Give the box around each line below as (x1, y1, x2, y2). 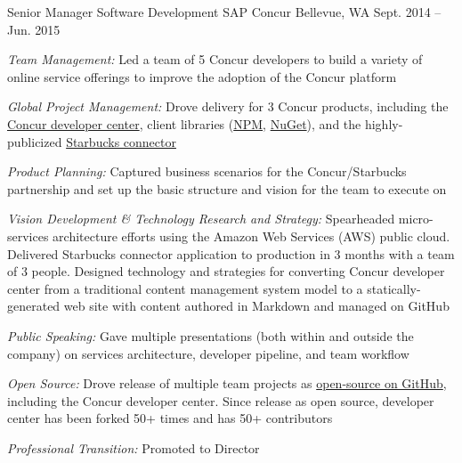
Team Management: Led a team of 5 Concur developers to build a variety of (7, 50, 423, 69)
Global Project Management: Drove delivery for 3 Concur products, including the (7, 97, 449, 116)
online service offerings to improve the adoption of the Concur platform (7, 67, 397, 85)
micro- (398, 209, 434, 228)
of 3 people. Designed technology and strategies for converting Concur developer (7, 262, 445, 280)
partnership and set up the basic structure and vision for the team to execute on (7, 179, 447, 198)
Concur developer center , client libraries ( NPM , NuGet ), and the (7, 114, 361, 133)
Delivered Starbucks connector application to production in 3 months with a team (7, 244, 455, 263)
